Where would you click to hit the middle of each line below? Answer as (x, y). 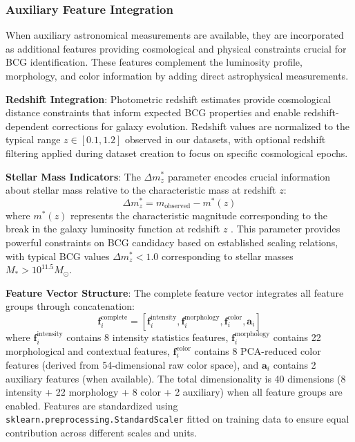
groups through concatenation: (70, 306)
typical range (33, 139)
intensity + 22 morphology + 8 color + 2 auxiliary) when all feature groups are (174, 392)
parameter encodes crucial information (249, 176)
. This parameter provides (286, 229)
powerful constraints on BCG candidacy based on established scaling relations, (172, 242)
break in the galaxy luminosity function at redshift (113, 229)
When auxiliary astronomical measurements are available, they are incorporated (175, 35)
